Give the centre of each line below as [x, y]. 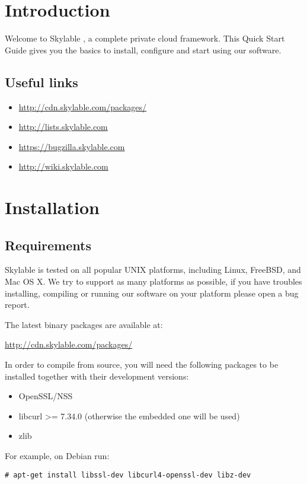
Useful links [41, 82]
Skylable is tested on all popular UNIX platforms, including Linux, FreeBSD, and [153, 270]
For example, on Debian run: [57, 456]
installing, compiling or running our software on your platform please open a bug [152, 293]
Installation [52, 207]
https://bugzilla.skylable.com [72, 146]
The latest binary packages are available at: [84, 324]
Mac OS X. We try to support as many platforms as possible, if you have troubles [153, 281]
